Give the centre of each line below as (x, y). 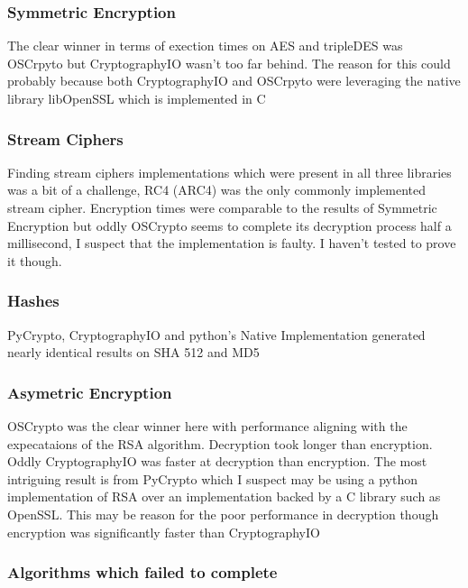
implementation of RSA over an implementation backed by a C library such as (224, 496)
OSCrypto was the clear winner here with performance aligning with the (207, 426)
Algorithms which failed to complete (142, 572)
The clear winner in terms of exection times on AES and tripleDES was (205, 46)
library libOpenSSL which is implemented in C (137, 98)
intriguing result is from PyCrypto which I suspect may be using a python (212, 478)
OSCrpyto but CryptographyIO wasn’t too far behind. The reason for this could (229, 63)
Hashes (33, 301)
